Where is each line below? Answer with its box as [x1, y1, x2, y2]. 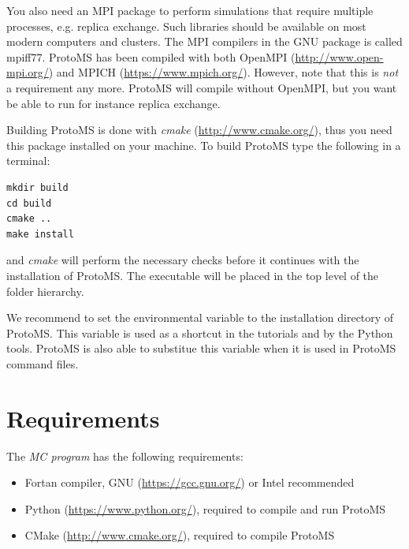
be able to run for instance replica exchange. [6, 95, 221, 111]
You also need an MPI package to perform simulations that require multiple [6, 2, 374, 18]
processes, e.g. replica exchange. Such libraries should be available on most [6, 17, 366, 34]
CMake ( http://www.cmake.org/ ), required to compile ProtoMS [24, 527, 335, 543]
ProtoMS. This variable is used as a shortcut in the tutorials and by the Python [6, 324, 393, 341]
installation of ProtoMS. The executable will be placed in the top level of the [6, 267, 379, 283]
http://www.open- [295, 48, 384, 65]
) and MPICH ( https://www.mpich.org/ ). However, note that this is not [48, 64, 399, 80]
